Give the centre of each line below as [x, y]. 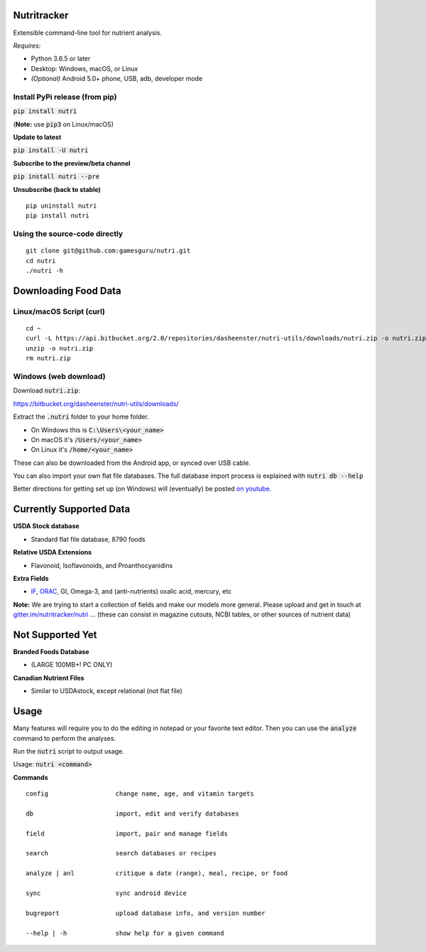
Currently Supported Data [72, 509]
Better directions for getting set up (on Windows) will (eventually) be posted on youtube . [142, 489]
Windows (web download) [59, 376]
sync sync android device [106, 893]
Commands [31, 777]
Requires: [27, 46]
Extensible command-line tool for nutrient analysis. [88, 33]
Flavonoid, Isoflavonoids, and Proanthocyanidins [102, 565]
